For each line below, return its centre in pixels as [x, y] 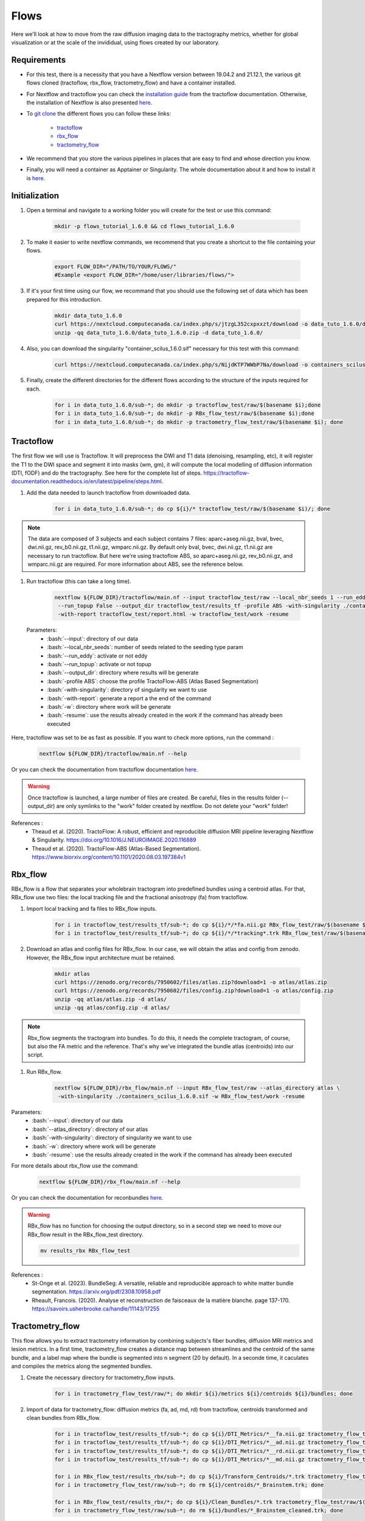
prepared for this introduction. [64, 299]
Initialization [35, 196]
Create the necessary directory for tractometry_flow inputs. [101, 1377]
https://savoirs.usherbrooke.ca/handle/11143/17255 [96, 1309]
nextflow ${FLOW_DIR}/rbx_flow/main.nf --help [110, 1182]
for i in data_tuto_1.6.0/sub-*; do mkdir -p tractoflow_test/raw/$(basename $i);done [188, 405]
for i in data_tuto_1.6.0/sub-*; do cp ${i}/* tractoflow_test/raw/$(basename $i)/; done [193, 509]
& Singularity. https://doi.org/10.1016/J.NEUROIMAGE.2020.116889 [114, 840]
